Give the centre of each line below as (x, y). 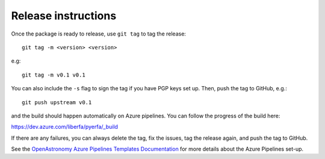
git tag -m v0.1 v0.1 (54, 75)
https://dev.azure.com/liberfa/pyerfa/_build (65, 127)
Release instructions (64, 16)
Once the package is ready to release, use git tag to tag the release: (99, 34)
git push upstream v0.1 (57, 102)
